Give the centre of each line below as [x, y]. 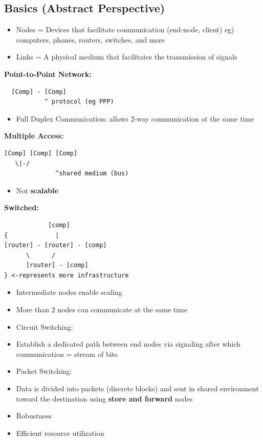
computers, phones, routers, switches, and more [91, 39]
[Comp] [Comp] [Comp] [41, 153]
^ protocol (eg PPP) [79, 102]
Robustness [34, 416]
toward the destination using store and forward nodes [104, 398]
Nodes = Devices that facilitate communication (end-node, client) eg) [125, 29]
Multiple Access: [34, 136]
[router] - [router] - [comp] [56, 245]
